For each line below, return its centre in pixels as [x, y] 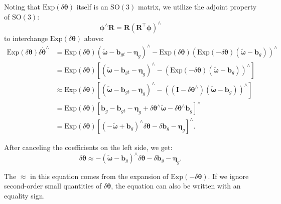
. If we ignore [228, 176]
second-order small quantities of [53, 186]
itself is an [92, 6]
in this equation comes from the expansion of [99, 176]
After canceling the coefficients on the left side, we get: [88, 147]
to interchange [26, 38]
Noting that [22, 6]
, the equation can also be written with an [176, 186]
